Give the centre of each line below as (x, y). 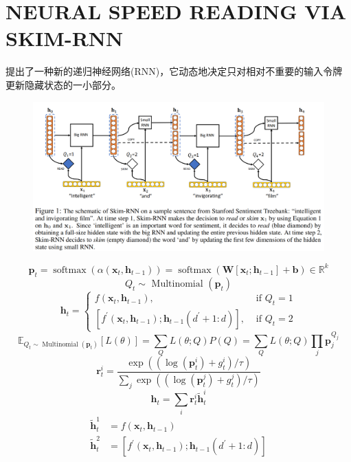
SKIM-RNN (65, 38)
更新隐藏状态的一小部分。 (63, 84)
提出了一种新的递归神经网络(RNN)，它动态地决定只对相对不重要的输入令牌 (174, 71)
